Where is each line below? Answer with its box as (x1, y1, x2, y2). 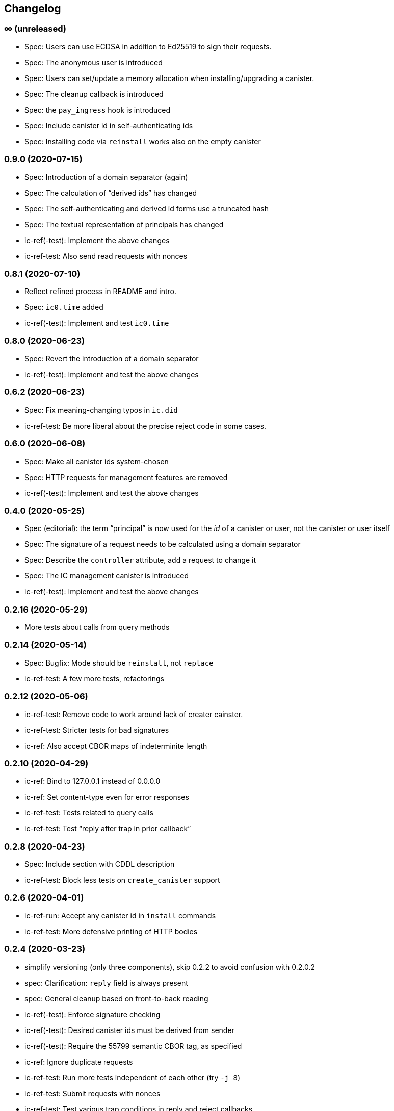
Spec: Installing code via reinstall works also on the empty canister (24, 137, 261, 146)
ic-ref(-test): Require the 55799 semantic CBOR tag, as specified (24, 1041, 242, 1050)
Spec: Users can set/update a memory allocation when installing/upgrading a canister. (24, 73, 314, 83)
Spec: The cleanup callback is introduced (24, 89, 164, 98)
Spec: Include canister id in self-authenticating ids (24, 121, 193, 130)
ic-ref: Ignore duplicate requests (24, 1057, 133, 1066)
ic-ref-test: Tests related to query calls (24, 808, 153, 817)
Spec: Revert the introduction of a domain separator (24, 354, 199, 363)
